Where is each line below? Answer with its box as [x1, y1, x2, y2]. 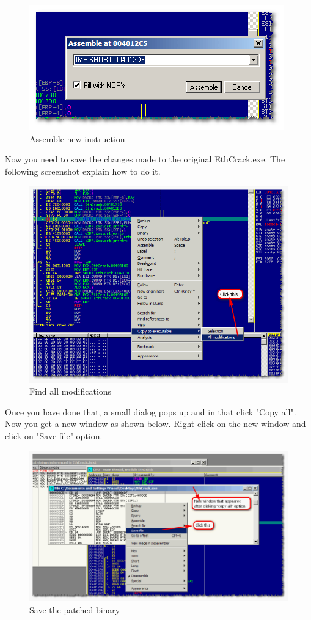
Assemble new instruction [29, 132, 125, 145]
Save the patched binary [29, 603, 120, 616]
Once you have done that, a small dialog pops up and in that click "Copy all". [5, 405, 296, 418]
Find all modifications [29, 385, 112, 398]
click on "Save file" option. [5, 429, 103, 442]
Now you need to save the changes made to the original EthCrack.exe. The [5, 153, 285, 166]
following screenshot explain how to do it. [5, 164, 161, 177]
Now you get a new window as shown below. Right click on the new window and [5, 417, 306, 430]
